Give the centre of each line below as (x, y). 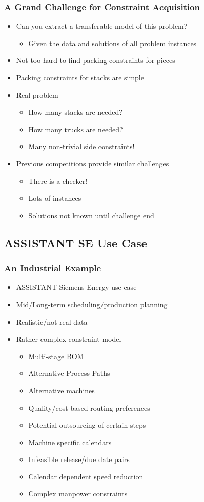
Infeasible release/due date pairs (79, 459)
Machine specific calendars (70, 442)
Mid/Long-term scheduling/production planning (92, 304)
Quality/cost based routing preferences (89, 407)
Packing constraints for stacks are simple (80, 77)
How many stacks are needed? (75, 112)
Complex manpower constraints (78, 494)
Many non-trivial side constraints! (81, 146)
